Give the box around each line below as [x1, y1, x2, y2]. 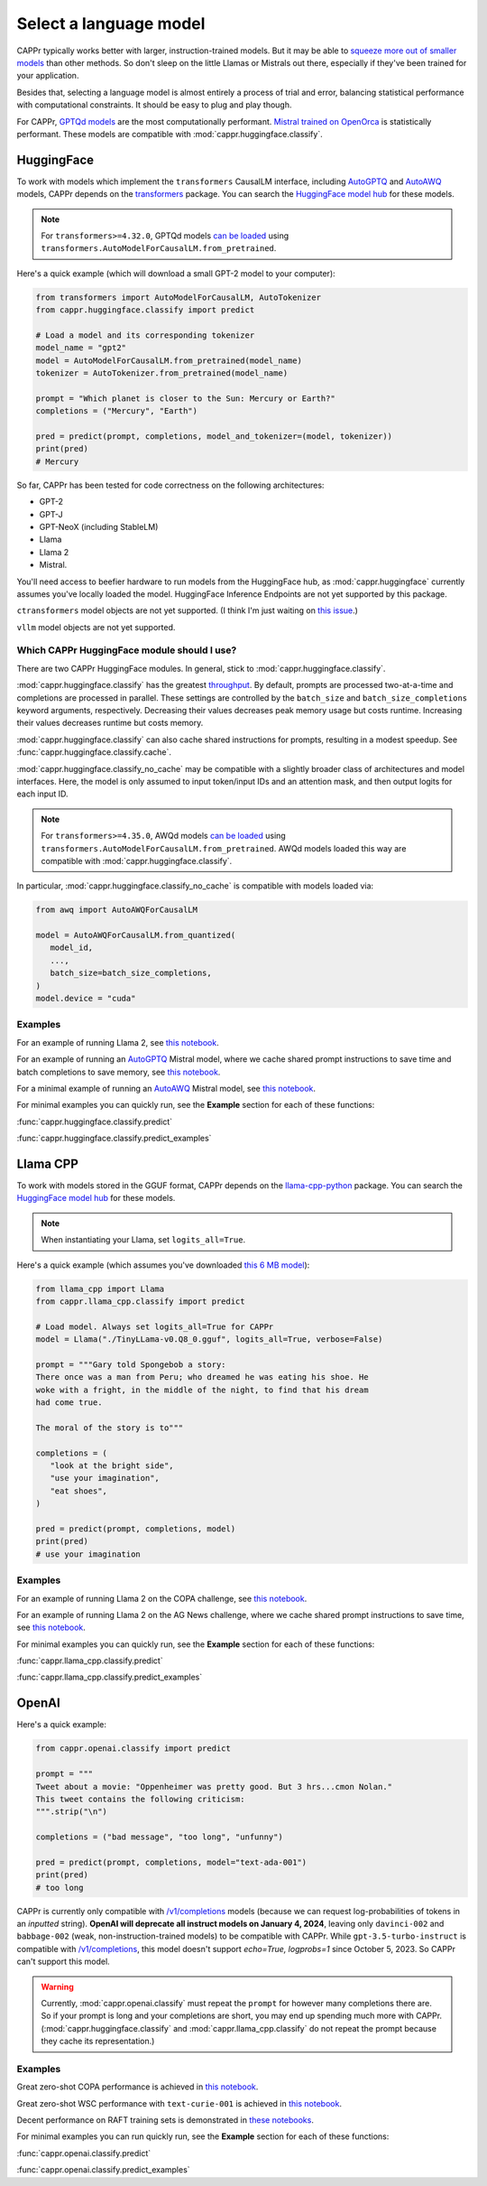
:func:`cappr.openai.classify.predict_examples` [16, 2164, 190, 2175]
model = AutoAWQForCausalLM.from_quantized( [35, 930, 236, 941]
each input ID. [16, 788, 69, 799]
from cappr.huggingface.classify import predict [35, 305, 255, 315]
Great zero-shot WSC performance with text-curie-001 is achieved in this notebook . [16, 2098, 343, 2108]
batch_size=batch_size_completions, [50, 968, 212, 979]
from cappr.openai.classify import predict [35, 1744, 232, 1753]
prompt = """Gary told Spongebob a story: [35, 1359, 226, 1370]
